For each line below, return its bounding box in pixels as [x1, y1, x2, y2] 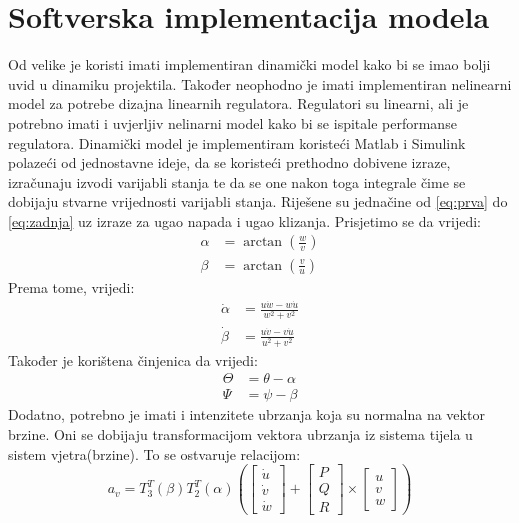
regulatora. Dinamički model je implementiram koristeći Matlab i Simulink [8, 132, 466, 153]
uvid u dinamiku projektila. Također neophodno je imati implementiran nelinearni [8, 73, 512, 94]
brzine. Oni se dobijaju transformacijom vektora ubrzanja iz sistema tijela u [8, 424, 473, 445]
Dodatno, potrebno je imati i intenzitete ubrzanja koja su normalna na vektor [8, 404, 485, 425]
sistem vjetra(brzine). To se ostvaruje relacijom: [8, 443, 301, 464]
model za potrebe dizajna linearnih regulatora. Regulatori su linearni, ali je [8, 93, 469, 114]
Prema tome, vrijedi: [8, 276, 135, 297]
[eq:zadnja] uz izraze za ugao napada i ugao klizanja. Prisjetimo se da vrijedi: [8, 210, 481, 231]
